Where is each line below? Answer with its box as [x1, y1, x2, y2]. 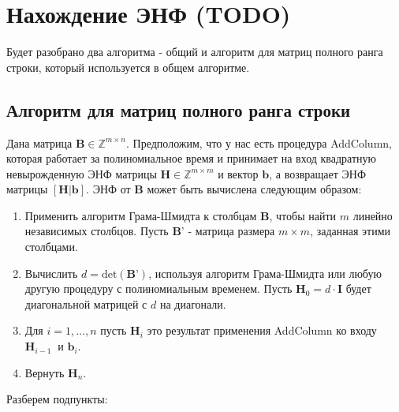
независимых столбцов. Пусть [24, 223, 169, 239]
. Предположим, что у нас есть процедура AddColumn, [126, 134, 392, 151]
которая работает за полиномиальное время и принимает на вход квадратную [6, 150, 377, 167]
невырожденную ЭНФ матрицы [6, 165, 157, 182]
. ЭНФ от [86, 181, 131, 197]
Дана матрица [6, 134, 73, 151]
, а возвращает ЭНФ [269, 165, 366, 182]
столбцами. [24, 238, 78, 255]
